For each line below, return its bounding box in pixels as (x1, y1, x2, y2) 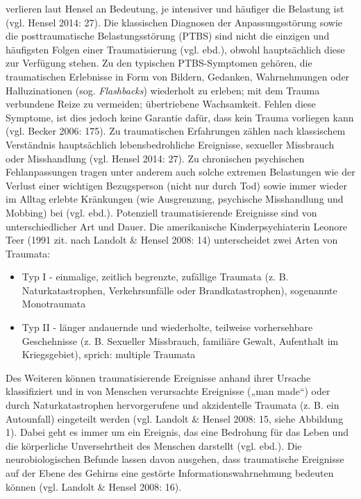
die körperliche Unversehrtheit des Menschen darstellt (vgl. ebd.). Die (6, 438, 302, 453)
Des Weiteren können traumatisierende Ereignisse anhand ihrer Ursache (6, 370, 311, 384)
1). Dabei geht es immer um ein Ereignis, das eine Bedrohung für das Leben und (6, 425, 349, 439)
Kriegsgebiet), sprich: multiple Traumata (22, 347, 196, 362)
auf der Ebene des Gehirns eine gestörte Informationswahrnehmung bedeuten (6, 466, 334, 480)
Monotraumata (22, 296, 86, 311)
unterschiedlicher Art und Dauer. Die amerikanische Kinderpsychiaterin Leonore (6, 219, 347, 233)
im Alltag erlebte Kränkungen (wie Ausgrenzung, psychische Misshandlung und (6, 192, 344, 206)
